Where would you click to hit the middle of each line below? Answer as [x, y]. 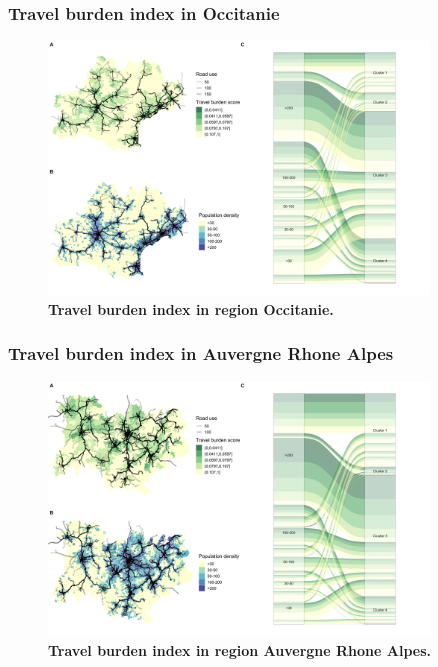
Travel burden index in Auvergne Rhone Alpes [201, 353]
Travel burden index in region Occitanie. [191, 308]
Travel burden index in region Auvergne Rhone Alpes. [239, 649]
